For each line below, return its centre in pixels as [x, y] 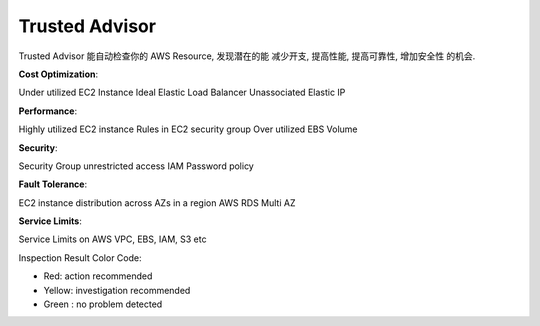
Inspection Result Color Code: [80, 257]
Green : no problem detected [103, 304]
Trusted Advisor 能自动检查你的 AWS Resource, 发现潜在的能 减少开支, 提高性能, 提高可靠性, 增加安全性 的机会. [247, 56]
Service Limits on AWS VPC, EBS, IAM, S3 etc [112, 239]
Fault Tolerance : [53, 184]
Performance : [48, 111]
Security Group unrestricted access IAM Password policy [136, 166]
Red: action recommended [98, 276]
